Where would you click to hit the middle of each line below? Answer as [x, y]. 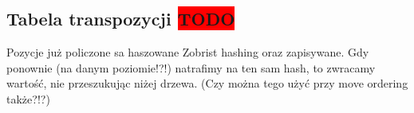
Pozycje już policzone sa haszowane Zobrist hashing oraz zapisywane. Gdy [188, 52]
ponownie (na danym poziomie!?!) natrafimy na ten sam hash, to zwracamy [191, 67]
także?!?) [28, 98]
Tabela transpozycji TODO [121, 19]
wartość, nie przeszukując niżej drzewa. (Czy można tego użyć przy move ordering [207, 83]
